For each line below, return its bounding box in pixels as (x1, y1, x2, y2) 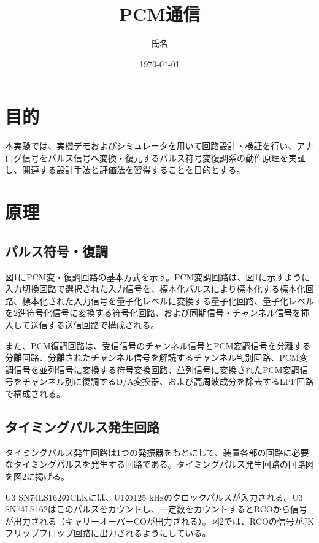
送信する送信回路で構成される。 (30, 318, 159, 331)
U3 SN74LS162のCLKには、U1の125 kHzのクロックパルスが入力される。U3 (5, 490, 303, 503)
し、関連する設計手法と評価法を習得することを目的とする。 (5, 163, 245, 176)
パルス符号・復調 (5, 241, 108, 260)
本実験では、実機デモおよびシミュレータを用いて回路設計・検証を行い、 (5, 139, 297, 152)
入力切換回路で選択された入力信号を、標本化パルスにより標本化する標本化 (5, 282, 306, 295)
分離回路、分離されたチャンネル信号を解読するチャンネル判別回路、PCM (5, 351, 299, 364)
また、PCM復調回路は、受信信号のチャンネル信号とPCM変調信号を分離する (5, 339, 311, 352)
